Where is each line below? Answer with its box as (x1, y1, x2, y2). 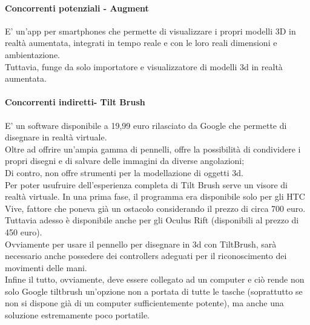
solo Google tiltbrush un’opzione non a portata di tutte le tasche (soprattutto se (5, 284, 303, 297)
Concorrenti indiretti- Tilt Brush (5, 96, 145, 108)
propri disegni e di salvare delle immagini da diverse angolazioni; (5, 154, 245, 167)
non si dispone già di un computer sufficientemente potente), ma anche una (5, 297, 284, 309)
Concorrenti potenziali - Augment (5, 1, 149, 14)
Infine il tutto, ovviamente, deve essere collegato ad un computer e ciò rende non (5, 273, 305, 286)
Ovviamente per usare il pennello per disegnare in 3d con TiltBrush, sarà (5, 237, 277, 250)
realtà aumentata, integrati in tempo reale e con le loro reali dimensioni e (5, 36, 277, 49)
